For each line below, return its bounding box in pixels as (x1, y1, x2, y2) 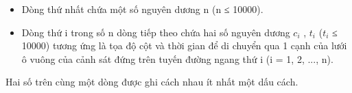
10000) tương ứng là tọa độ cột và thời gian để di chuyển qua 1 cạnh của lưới (21, 38, 347, 53)
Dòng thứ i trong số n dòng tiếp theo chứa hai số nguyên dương (21, 25, 290, 39)
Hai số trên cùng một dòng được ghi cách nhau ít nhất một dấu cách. (5, 75, 298, 89)
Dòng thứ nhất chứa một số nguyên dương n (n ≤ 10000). (21, 2, 263, 16)
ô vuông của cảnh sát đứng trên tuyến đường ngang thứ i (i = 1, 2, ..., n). (21, 51, 333, 66)
